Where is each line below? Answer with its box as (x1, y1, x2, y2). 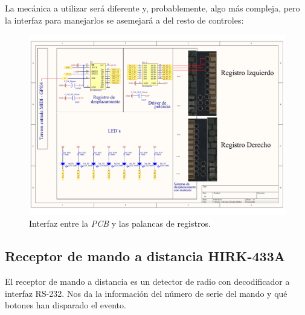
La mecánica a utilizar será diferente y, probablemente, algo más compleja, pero (5, 2, 300, 14)
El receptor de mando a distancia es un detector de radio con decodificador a (5, 275, 290, 288)
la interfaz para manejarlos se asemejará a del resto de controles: (5, 13, 244, 26)
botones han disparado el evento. (5, 299, 126, 311)
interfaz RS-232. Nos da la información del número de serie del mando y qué (5, 287, 287, 299)
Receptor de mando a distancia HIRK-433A (5, 247, 286, 265)
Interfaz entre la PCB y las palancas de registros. (29, 217, 211, 230)
